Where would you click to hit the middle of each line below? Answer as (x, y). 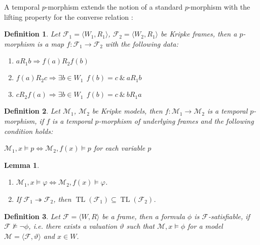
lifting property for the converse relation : (69, 16)
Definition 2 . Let (32, 111)
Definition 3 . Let (32, 216)
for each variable (119, 148)
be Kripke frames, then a (199, 34)
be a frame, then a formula (143, 216)
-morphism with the (219, 7)
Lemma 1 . (22, 165)
